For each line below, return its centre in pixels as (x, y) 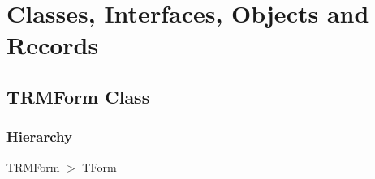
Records (53, 45)
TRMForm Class (78, 96)
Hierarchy (39, 136)
